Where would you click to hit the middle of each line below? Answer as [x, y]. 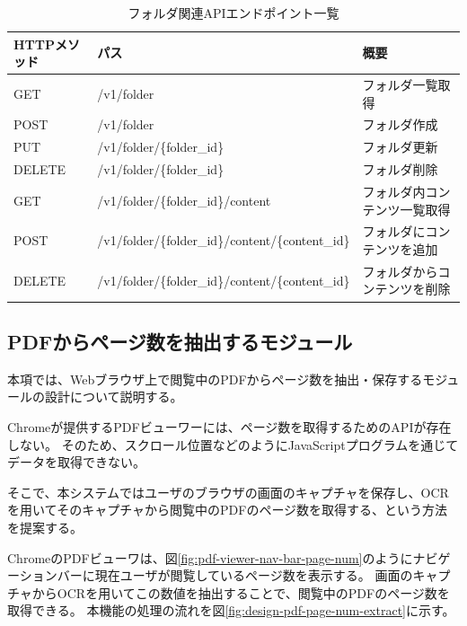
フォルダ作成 [400, 124]
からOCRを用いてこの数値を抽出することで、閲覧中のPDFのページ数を [241, 592]
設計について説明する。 [114, 397]
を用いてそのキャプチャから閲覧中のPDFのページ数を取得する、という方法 [228, 510]
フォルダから [400, 271]
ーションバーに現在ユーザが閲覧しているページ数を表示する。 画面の [210, 575]
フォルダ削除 [400, 169]
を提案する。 [45, 527]
